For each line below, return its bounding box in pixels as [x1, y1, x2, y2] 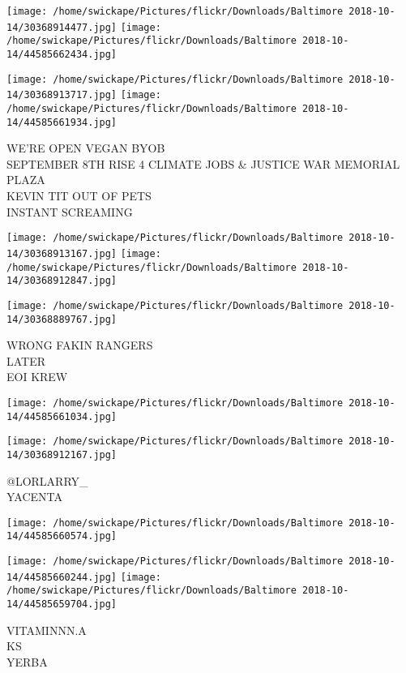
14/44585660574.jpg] [6, 530, 118, 542]
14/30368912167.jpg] [6, 448, 118, 461]
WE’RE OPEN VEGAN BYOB [6, 139, 165, 156]
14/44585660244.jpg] [6, 571, 118, 583]
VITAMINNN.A [6, 621, 87, 638]
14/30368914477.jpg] [6, 21, 118, 33]
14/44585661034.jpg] [6, 410, 118, 422]
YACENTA [6, 488, 63, 505]
